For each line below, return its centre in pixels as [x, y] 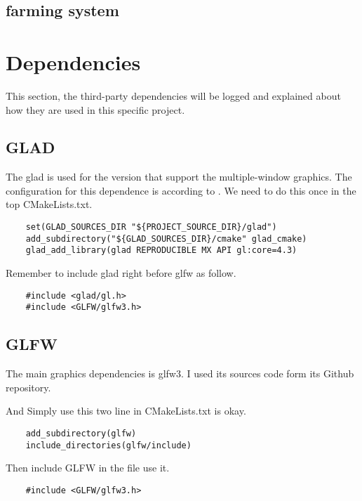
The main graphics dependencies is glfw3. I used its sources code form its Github [180, 373]
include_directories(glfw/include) [108, 445]
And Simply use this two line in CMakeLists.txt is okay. [126, 411]
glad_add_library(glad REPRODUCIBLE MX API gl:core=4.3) [161, 250]
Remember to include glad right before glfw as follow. [121, 273]
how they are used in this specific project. [95, 109]
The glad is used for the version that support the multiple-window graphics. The [179, 177]
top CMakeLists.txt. [49, 204]
